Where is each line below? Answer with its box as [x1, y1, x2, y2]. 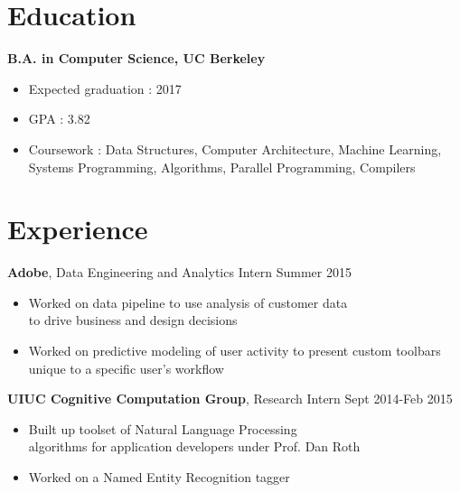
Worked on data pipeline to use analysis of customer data [28, 292, 348, 311]
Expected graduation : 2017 [28, 79, 182, 97]
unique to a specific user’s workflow [28, 358, 224, 377]
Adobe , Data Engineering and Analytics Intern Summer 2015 [7, 263, 352, 282]
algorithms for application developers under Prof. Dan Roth [28, 437, 361, 456]
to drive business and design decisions [28, 311, 238, 330]
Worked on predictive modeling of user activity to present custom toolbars [28, 341, 441, 359]
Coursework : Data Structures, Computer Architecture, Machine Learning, [28, 139, 442, 158]
